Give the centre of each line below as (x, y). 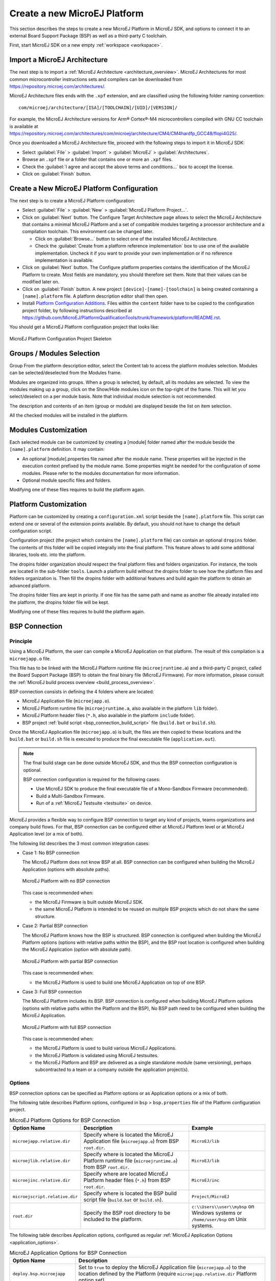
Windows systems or (217, 1213)
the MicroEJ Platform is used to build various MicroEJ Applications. (106, 1048)
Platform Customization (48, 504)
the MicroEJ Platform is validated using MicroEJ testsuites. (97, 1055)
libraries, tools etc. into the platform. (48, 555)
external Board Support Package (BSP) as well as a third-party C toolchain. (88, 35)
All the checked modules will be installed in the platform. (69, 416)
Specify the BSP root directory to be (127, 1213)
